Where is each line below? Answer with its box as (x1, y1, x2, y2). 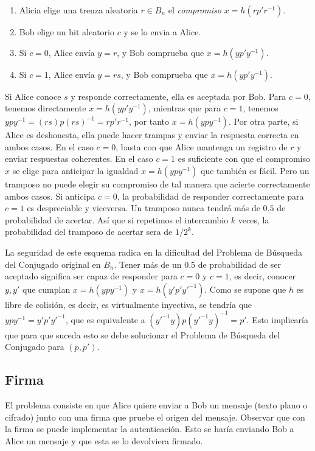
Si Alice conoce (5, 89, 61, 102)
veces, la (238, 213, 269, 226)
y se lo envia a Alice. (123, 26, 201, 38)
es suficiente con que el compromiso (178, 152, 310, 165)
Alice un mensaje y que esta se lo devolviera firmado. (5, 434, 203, 447)
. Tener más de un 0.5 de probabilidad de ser (114, 257, 281, 270)
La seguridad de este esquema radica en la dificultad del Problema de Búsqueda (5, 245, 303, 258)
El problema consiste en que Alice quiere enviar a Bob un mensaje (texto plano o (5, 399, 308, 411)
